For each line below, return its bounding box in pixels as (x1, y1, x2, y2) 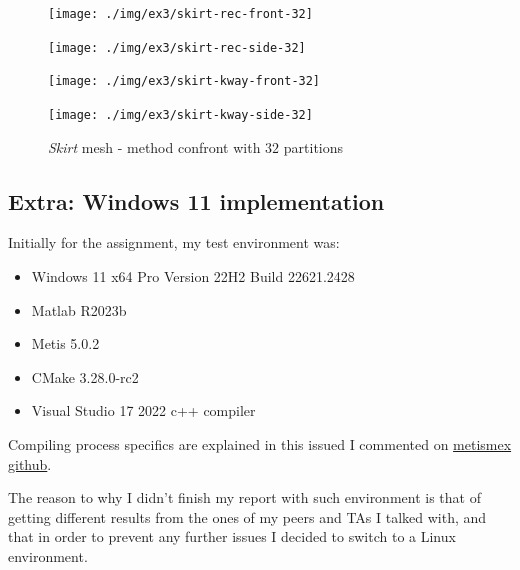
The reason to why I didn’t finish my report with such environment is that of (8, 487, 481, 508)
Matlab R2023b (31, 299, 127, 320)
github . (8, 453, 52, 474)
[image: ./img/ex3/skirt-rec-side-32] (48, 40, 306, 55)
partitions (283, 136, 344, 157)
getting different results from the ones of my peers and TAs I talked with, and (8, 506, 487, 527)
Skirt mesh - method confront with (48, 136, 261, 157)
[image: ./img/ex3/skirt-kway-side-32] (48, 107, 313, 122)
